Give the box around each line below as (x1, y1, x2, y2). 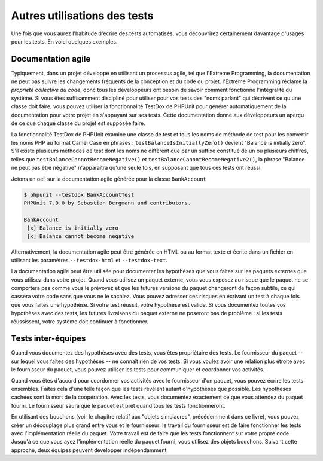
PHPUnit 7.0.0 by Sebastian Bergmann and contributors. (23, 199, 191, 206)
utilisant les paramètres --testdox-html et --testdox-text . (11, 257, 167, 264)
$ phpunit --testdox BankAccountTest (23, 191, 135, 198)
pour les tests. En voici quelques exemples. (11, 38, 118, 45)
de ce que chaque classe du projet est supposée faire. (11, 120, 146, 127)
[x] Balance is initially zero (27, 225, 119, 231)
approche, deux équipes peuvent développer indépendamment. (11, 446, 169, 454)
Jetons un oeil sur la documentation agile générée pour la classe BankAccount (11, 175, 206, 182)
